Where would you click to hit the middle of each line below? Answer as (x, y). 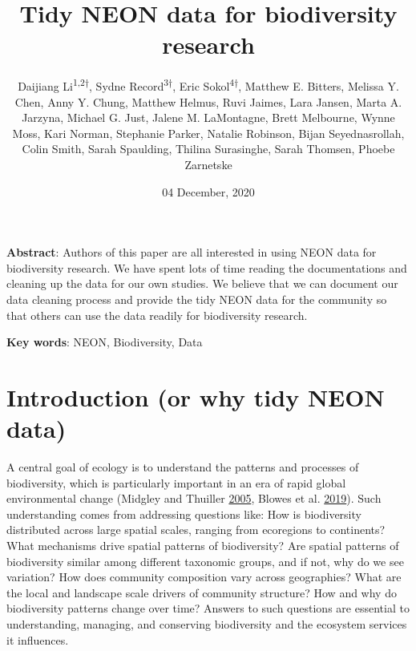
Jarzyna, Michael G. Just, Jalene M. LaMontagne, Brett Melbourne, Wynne (208, 117)
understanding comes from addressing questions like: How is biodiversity (184, 514)
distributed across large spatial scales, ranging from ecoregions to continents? (196, 530)
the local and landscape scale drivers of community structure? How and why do (202, 592)
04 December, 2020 (208, 191)
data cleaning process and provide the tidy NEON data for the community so (197, 299)
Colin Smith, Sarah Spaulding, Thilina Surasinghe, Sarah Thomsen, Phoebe (208, 149)
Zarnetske (208, 164)
